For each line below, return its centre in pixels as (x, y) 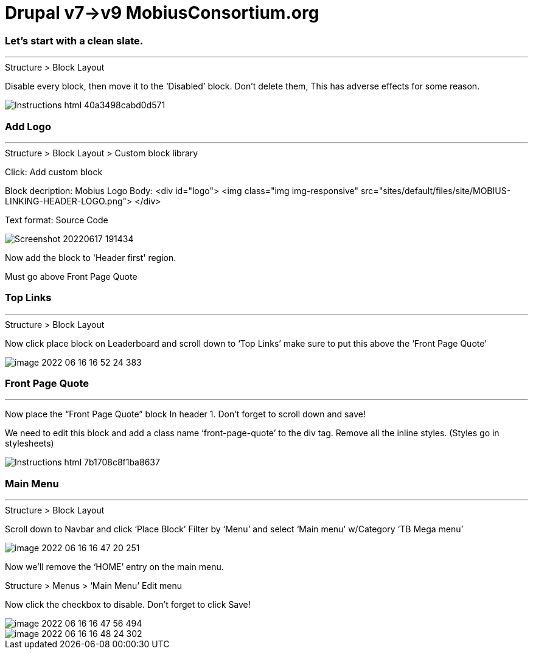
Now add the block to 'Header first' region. (91, 257)
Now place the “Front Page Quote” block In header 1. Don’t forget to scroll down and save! (185, 414)
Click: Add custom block (54, 172)
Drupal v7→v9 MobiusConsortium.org (162, 13)
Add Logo (28, 126)
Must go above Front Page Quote (71, 276)
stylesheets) (30, 444)
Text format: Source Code (57, 220)
